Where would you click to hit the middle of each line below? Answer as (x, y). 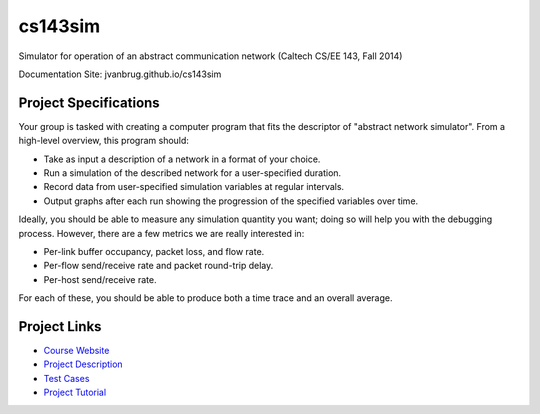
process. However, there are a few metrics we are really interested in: (161, 233)
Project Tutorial (75, 392)
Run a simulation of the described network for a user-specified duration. (192, 173)
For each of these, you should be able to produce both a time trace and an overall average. (205, 298)
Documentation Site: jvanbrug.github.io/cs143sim (120, 74)
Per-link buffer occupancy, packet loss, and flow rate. (154, 251)
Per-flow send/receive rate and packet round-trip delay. (158, 266)
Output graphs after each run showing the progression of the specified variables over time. (231, 201)
